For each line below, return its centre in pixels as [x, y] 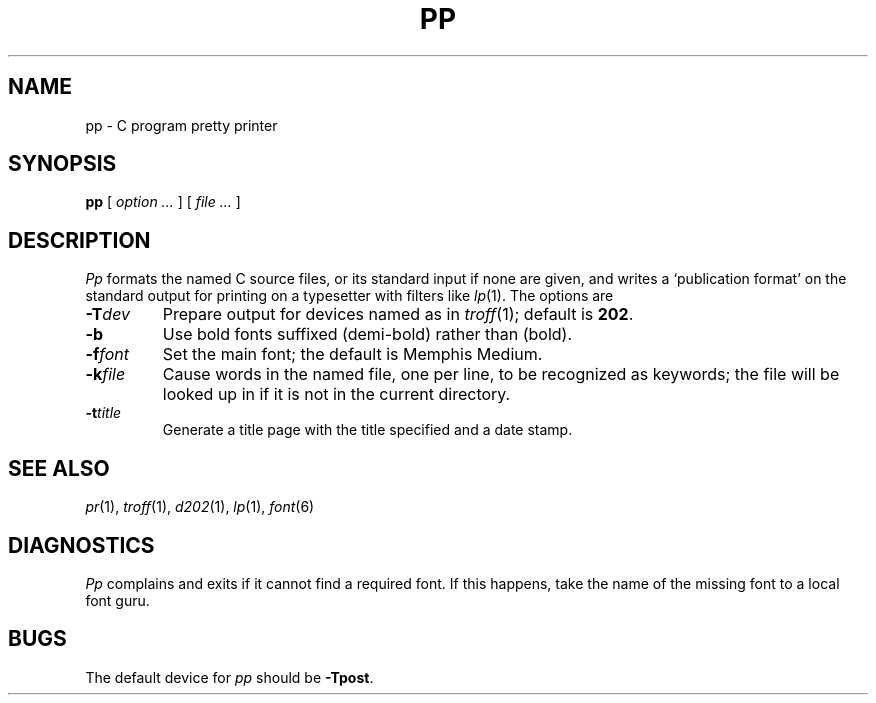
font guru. [117, 600]
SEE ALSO [59, 468]
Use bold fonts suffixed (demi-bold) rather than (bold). [367, 334]
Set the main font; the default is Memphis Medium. [352, 354]
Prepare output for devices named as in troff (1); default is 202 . [398, 314]
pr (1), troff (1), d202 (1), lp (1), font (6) [200, 507]
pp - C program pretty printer [181, 125]
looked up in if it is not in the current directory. [336, 394]
